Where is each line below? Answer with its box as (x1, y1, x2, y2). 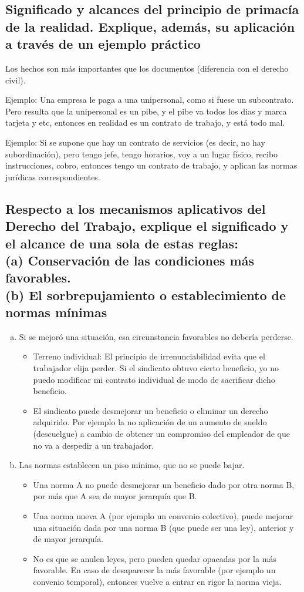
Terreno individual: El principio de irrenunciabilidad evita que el (33, 350, 265, 362)
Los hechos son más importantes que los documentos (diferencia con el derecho (5, 62, 289, 74)
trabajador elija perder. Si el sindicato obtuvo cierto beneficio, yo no (33, 362, 279, 374)
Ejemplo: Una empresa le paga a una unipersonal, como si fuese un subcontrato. (5, 93, 294, 106)
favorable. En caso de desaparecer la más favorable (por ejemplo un (33, 564, 276, 576)
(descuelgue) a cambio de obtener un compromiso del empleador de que (33, 428, 290, 440)
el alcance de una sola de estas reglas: (5, 234, 238, 252)
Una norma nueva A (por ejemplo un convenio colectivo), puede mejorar (33, 510, 293, 522)
